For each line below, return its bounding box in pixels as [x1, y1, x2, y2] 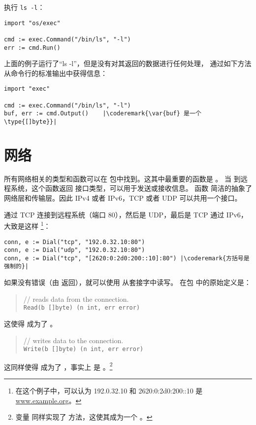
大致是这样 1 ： [4, 219, 51, 231]
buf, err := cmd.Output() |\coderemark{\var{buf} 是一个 [4, 110, 201, 117]
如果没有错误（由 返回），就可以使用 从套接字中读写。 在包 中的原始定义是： [4, 277, 251, 287]
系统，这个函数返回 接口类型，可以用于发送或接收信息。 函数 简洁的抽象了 [10, 183, 252, 193]
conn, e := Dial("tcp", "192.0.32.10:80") [4, 238, 145, 246]
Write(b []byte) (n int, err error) [23, 346, 144, 353]
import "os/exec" [4, 19, 61, 27]
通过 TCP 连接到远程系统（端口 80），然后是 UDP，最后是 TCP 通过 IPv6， [4, 209, 248, 219]
